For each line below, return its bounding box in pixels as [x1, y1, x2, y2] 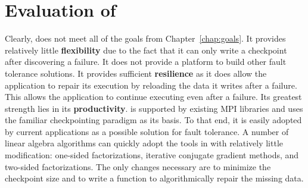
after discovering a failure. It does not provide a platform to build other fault [5, 55, 287, 68]
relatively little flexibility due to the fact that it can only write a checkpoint [5, 43, 287, 56]
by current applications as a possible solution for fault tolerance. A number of [5, 125, 289, 137]
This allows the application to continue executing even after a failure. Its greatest [5, 90, 302, 103]
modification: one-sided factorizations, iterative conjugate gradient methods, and [5, 149, 299, 161]
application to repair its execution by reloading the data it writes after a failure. [5, 79, 297, 91]
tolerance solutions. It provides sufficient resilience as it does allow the [5, 67, 267, 79]
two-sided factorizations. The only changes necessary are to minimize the [5, 160, 271, 173]
